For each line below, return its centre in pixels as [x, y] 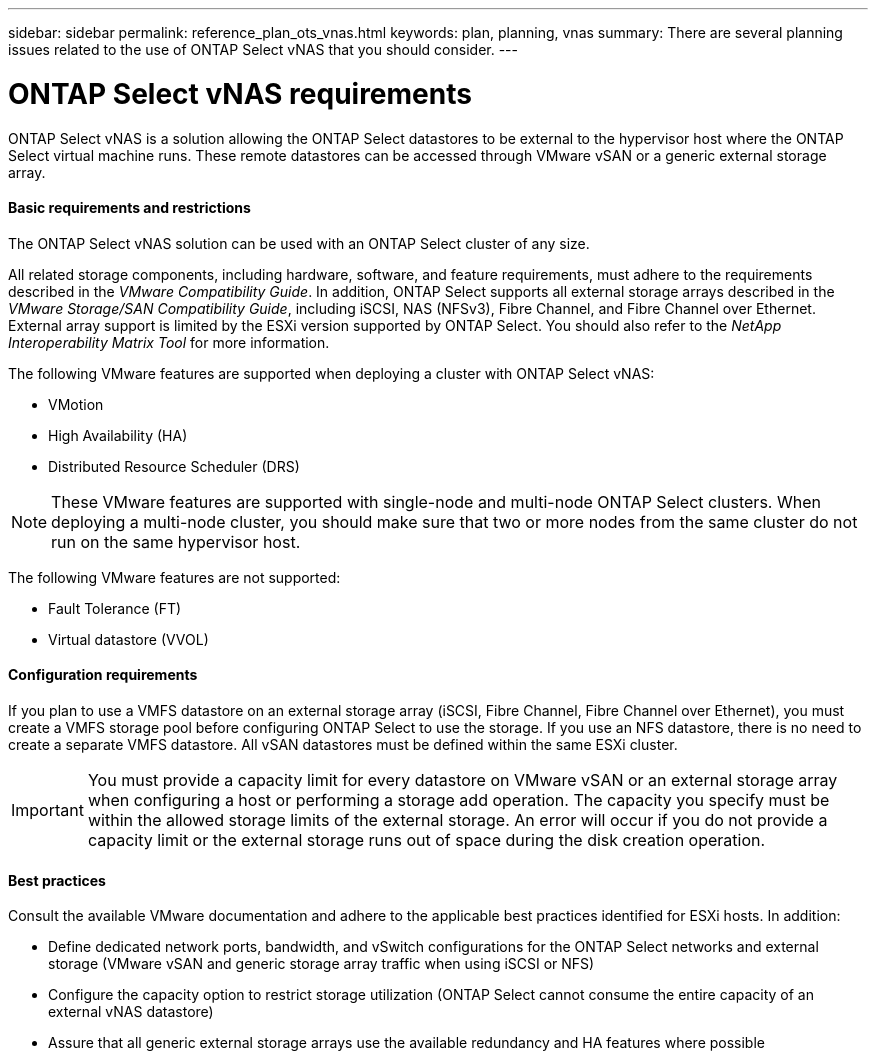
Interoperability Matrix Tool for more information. [169, 342]
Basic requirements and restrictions [129, 208]
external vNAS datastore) [131, 1012]
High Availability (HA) [118, 435]
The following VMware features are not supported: [174, 577]
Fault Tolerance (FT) [115, 608]
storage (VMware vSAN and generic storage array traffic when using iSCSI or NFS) [321, 964]
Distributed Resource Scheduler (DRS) [174, 466]
